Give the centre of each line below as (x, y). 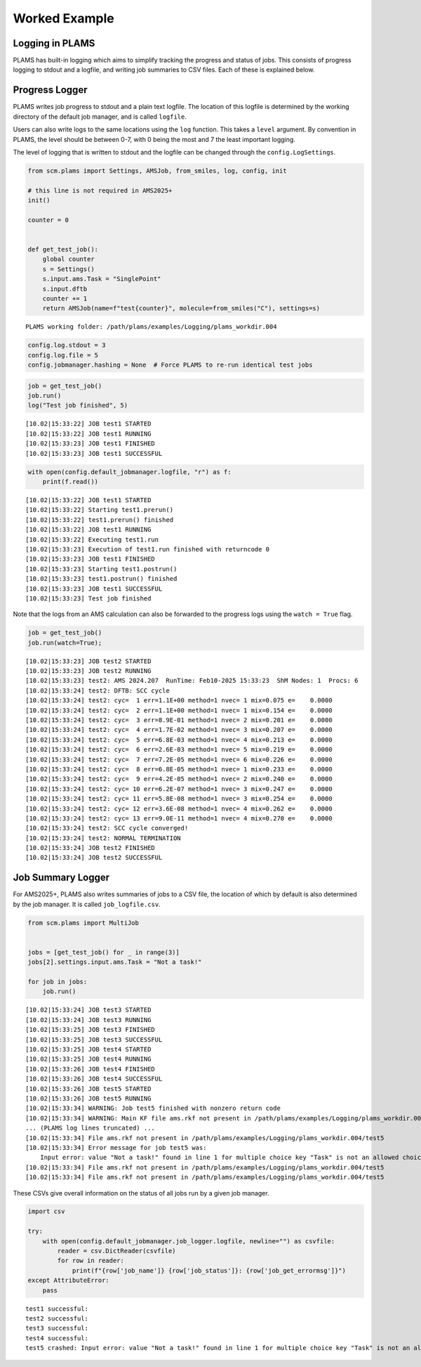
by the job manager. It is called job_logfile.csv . (87, 904)
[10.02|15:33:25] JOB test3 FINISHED (91, 1030)
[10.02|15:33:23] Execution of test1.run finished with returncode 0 (148, 549)
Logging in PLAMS (54, 43)
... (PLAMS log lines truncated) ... (91, 1128)
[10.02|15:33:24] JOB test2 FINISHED (91, 848)
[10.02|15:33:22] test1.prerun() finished (100, 519)
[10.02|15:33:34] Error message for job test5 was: (116, 1147)
